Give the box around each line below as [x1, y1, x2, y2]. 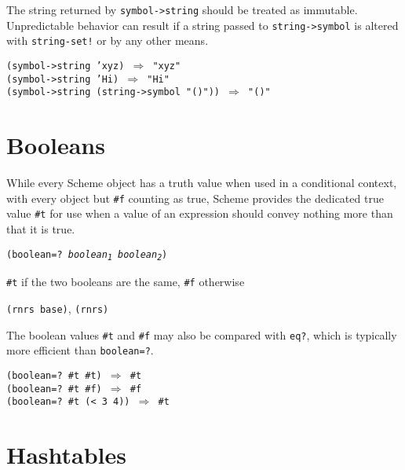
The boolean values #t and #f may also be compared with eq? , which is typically [6, 326, 397, 343]
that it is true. [6, 220, 75, 237]
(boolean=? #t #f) [6, 383, 102, 395]
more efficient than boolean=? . [6, 342, 154, 358]
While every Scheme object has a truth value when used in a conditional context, [6, 174, 397, 191]
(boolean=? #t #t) [6, 369, 102, 381]
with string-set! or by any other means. [6, 32, 209, 49]
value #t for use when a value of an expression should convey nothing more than [6, 205, 393, 222]
